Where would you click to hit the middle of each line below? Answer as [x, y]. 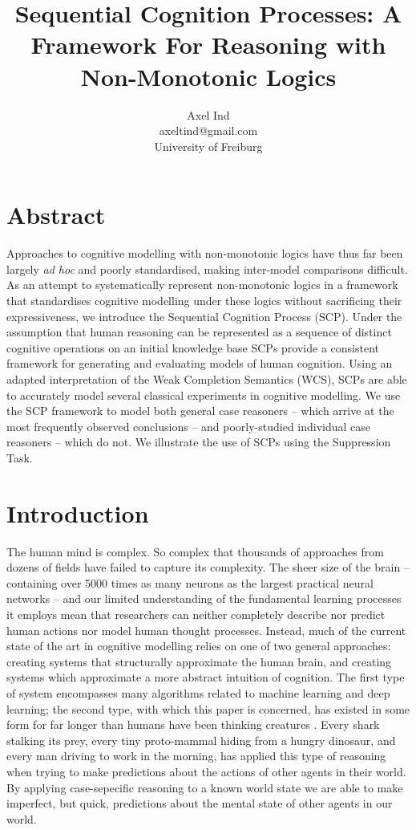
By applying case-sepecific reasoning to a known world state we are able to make [205, 787]
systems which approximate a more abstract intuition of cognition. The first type [206, 677]
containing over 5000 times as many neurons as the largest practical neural [190, 582]
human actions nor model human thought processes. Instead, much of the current [206, 630]
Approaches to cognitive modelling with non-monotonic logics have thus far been [205, 253]
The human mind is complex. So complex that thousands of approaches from [195, 551]
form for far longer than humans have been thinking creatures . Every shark [193, 724]
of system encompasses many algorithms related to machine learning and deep [198, 693]
